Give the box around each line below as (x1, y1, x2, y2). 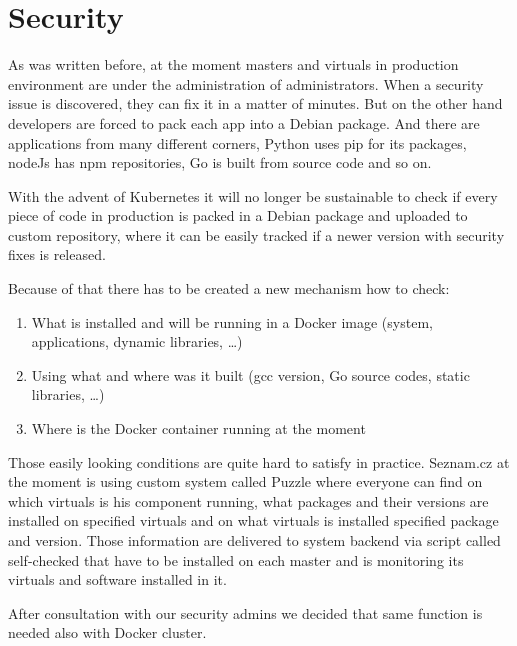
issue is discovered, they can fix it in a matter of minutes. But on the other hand (8, 93, 503, 114)
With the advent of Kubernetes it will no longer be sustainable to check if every (8, 185, 498, 206)
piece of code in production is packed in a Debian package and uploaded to (8, 205, 468, 226)
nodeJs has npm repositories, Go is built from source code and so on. (8, 152, 432, 173)
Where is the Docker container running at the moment (31, 418, 366, 439)
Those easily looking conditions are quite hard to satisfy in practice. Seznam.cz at (8, 451, 510, 472)
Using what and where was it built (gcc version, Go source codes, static (31, 364, 470, 385)
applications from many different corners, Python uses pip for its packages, (8, 132, 467, 153)
